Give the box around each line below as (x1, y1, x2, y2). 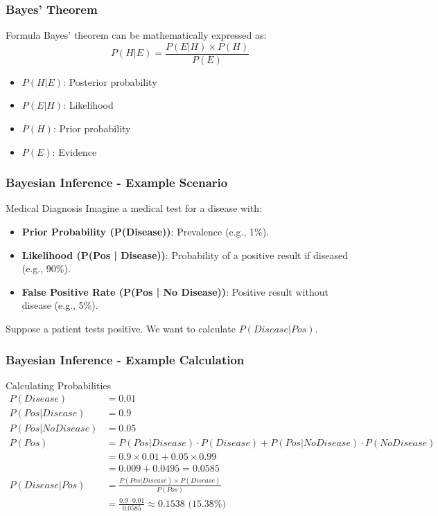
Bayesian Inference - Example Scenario (6, 174, 228, 191)
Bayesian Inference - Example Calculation (6, 350, 245, 368)
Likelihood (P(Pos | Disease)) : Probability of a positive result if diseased (21, 247, 348, 262)
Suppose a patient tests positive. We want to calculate (6, 321, 236, 336)
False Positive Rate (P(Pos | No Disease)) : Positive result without (21, 284, 328, 299)
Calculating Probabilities (6, 377, 112, 392)
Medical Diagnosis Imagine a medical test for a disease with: (6, 201, 263, 215)
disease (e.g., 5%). (21, 298, 98, 312)
